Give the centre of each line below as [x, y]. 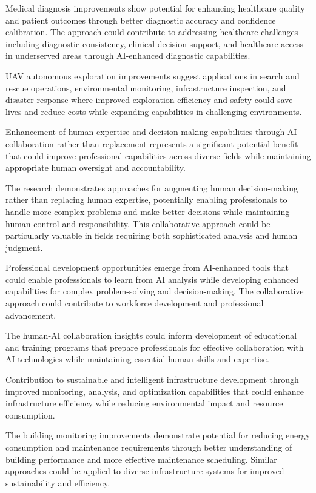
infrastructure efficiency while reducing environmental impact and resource [144, 403]
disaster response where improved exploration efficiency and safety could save [149, 100]
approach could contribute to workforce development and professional [135, 303]
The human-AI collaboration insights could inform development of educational [151, 335]
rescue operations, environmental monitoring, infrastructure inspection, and [146, 88]
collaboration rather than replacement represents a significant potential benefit [152, 143]
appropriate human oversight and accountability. [96, 167]
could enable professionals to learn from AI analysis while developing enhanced [152, 279]
